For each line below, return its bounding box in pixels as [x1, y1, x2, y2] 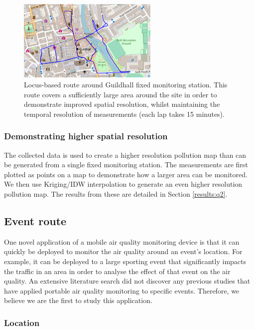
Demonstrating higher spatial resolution [4, 130, 168, 142]
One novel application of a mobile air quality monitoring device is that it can [4, 236, 240, 247]
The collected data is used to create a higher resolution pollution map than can [4, 149, 247, 160]
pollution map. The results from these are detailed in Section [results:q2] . [4, 189, 228, 199]
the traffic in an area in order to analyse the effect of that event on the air [4, 266, 231, 276]
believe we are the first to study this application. [4, 295, 152, 306]
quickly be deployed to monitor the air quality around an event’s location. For [4, 246, 243, 257]
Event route [4, 213, 67, 228]
